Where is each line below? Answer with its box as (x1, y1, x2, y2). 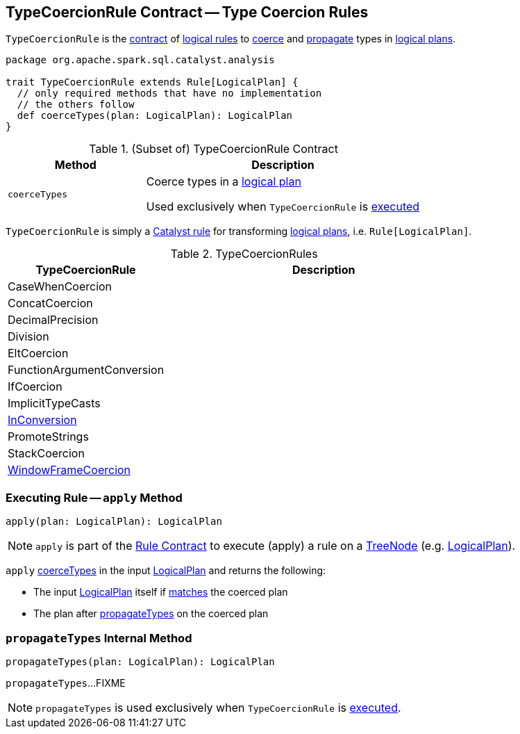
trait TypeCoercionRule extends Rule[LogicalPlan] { (6, 76, 299, 88)
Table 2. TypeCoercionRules (170, 247, 318, 261)
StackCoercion (8, 446, 85, 461)
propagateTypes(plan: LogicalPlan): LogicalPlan (6, 655, 275, 667)
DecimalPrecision (8, 313, 99, 327)
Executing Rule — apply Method (6, 490, 183, 505)
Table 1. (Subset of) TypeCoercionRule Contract (89, 142, 338, 156)
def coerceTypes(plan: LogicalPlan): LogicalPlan (17, 110, 293, 122)
